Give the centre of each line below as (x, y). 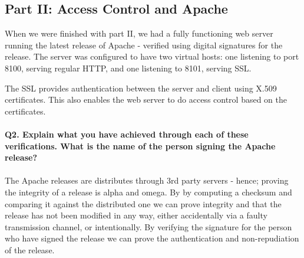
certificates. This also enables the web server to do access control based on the (146, 99)
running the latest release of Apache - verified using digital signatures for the (144, 45)
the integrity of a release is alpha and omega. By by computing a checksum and (148, 192)
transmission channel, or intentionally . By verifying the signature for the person (148, 226)
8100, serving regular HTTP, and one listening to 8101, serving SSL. (128, 68)
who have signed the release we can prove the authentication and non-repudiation (152, 238)
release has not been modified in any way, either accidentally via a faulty (136, 215)
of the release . (30, 249)
